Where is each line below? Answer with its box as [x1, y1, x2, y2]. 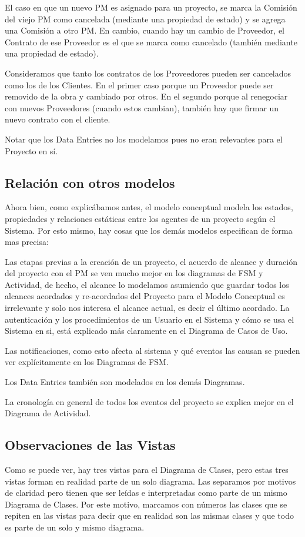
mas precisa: [5, 236, 49, 248]
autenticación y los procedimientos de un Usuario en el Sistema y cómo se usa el [5, 313, 294, 325]
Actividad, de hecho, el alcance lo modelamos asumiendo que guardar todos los [5, 278, 289, 290]
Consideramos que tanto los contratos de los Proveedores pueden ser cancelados [5, 67, 291, 79]
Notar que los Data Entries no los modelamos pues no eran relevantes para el [5, 132, 283, 145]
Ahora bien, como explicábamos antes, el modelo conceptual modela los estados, [5, 201, 293, 213]
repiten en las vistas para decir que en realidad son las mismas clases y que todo [5, 509, 294, 522]
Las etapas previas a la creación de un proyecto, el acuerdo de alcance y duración [5, 255, 297, 267]
